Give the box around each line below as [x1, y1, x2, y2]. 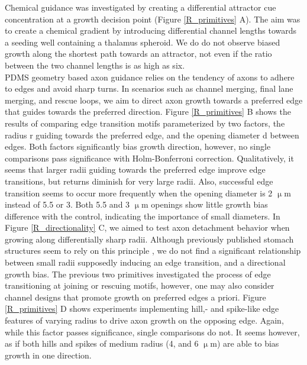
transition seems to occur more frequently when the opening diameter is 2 [5, 186, 273, 199]
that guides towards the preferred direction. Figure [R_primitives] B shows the [5, 105, 291, 118]
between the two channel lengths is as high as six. [5, 59, 185, 71]
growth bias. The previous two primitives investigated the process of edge [5, 267, 271, 280]
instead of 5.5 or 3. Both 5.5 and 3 [5, 198, 130, 211]
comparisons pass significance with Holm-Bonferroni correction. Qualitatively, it [5, 151, 294, 164]
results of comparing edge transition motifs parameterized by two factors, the [5, 117, 285, 129]
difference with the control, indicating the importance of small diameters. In [5, 209, 280, 222]
